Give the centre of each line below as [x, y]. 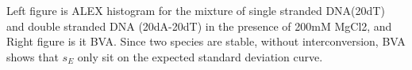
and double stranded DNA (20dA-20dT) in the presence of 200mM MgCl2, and [199, 26]
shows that [33, 56]
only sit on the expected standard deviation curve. [200, 56]
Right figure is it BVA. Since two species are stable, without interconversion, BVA [206, 41]
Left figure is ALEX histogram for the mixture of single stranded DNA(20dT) [196, 10]
